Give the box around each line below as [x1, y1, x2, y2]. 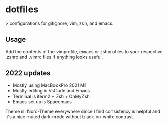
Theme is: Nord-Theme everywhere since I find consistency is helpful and [5, 108, 160, 114]
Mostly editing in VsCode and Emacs [12, 87, 90, 94]
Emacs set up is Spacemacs [12, 98, 72, 105]
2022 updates [5, 69, 51, 77]
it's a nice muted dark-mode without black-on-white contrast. [5, 113, 134, 120]
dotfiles [5, 4, 39, 15]
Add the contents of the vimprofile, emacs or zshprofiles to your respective [5, 48, 163, 54]
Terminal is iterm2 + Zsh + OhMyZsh [12, 93, 90, 99]
